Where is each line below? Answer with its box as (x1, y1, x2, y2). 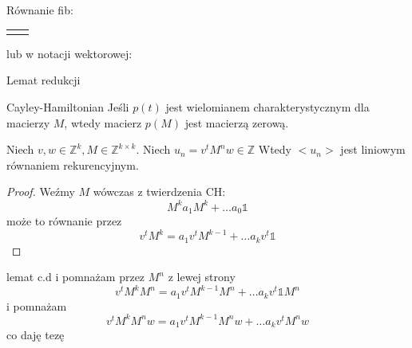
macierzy (6, 114, 50, 131)
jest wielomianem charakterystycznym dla (165, 99, 370, 115)
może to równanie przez (6, 212, 122, 229)
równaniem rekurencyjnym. (6, 156, 139, 173)
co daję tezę (6, 326, 65, 343)
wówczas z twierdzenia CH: (93, 183, 226, 200)
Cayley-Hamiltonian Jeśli (6, 99, 129, 115)
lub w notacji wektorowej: (6, 45, 133, 61)
